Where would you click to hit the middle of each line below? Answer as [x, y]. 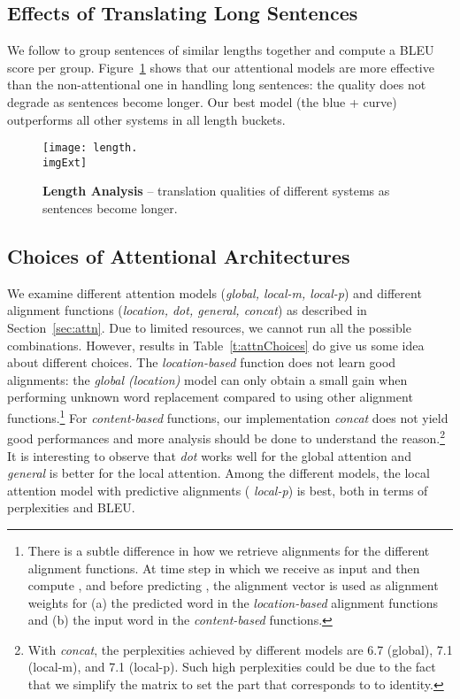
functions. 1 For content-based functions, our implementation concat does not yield [228, 416]
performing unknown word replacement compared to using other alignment [210, 397]
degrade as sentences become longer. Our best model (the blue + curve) [202, 101]
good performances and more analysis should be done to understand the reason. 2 [226, 437]
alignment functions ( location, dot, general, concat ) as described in [187, 310]
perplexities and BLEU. [71, 507]
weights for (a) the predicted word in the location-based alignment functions [233, 602]
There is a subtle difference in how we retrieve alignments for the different [229, 550]
